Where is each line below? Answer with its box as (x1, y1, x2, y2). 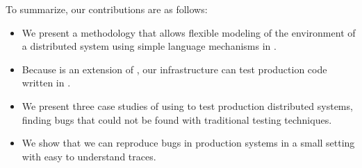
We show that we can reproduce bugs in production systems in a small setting (22, 136, 355, 150)
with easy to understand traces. (22, 149, 156, 163)
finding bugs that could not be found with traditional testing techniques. (22, 112, 332, 127)
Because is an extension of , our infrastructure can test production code (22, 62, 327, 76)
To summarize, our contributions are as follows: (6, 2, 208, 16)
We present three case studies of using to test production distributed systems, (22, 98, 353, 113)
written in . (22, 75, 71, 90)
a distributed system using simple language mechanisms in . (22, 39, 277, 53)
